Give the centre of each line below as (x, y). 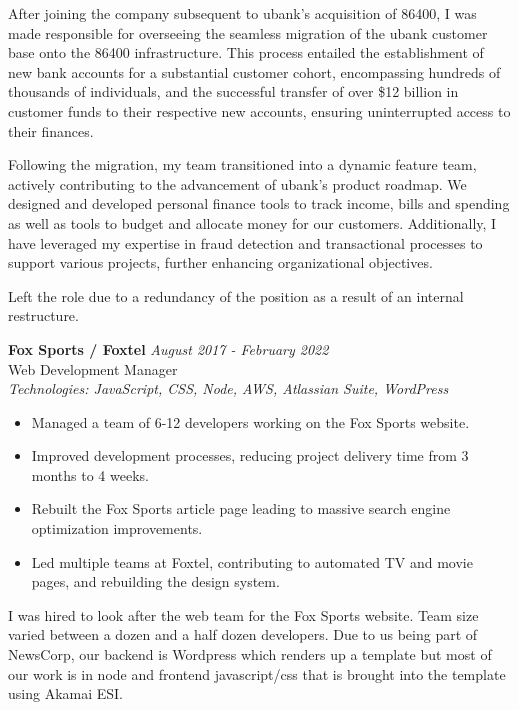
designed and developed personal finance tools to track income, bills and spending (259, 203)
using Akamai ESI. (66, 693)
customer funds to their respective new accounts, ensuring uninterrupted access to (259, 110)
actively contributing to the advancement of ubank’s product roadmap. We (237, 183)
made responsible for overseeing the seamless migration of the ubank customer (248, 32)
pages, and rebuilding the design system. (155, 581)
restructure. (43, 315)
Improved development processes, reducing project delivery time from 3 (250, 455)
